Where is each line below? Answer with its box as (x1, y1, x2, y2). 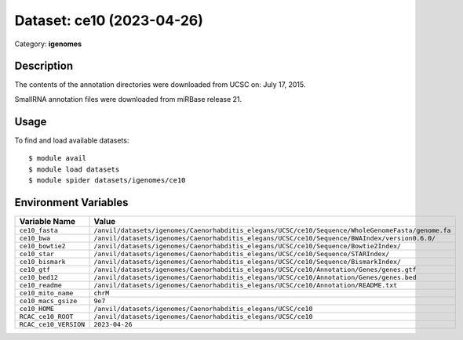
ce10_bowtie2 (19, 241, 66, 250)
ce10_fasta (19, 226, 59, 234)
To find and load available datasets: (14, 136, 129, 145)
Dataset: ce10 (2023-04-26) (14, 12, 204, 29)
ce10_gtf (19, 265, 51, 273)
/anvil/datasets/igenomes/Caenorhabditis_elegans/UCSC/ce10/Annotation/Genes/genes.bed (93, 273, 417, 281)
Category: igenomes (14, 39, 82, 49)
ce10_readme (19, 280, 62, 289)
